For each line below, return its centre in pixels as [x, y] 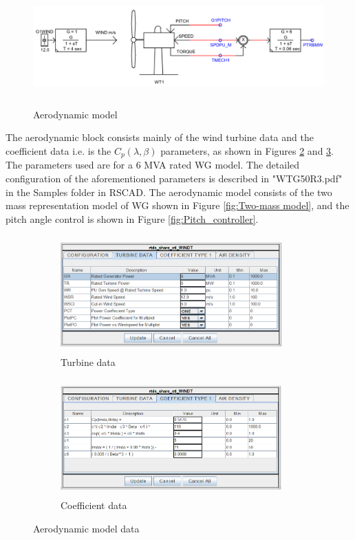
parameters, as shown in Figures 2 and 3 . [247, 150]
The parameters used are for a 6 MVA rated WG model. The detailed [153, 165]
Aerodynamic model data [86, 528]
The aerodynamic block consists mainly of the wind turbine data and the [160, 137]
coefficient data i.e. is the [58, 150]
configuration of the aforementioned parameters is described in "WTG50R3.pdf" [174, 178]
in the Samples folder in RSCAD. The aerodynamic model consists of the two [169, 192]
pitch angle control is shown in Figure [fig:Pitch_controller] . [132, 218]
